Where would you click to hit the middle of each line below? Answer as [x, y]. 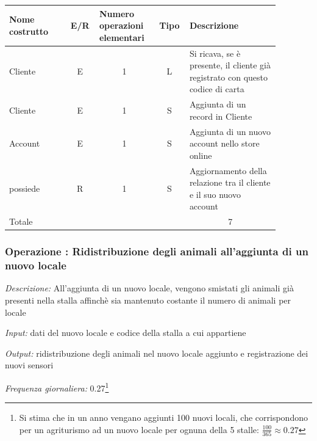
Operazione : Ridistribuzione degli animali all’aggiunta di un [157, 251]
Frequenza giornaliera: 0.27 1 [57, 387]
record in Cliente [221, 116]
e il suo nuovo [215, 194]
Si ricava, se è [215, 53]
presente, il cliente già [230, 65]
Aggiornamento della [228, 170]
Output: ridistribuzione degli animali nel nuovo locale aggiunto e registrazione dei [157, 353]
